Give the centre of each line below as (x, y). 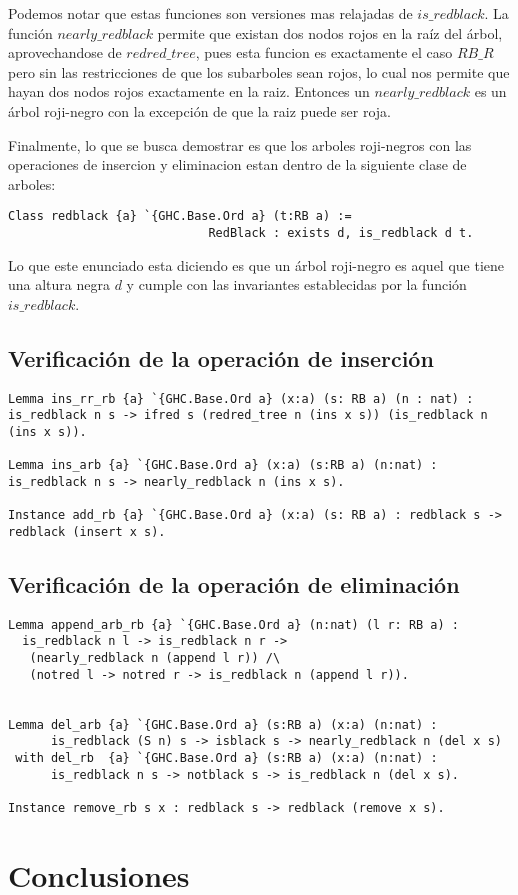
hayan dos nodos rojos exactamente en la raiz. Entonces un (189, 91)
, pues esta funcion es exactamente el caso (324, 52)
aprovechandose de (65, 52)
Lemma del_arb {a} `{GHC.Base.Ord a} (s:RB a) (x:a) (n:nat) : (223, 724)
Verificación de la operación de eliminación (234, 583)
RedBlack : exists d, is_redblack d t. (341, 233)
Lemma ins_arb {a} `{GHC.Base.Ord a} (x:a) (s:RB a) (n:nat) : (223, 465)
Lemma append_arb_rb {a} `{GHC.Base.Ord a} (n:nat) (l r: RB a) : (234, 624)
